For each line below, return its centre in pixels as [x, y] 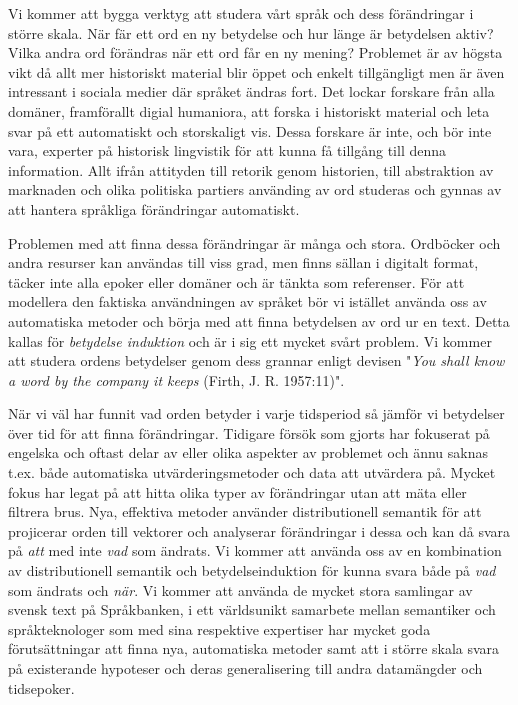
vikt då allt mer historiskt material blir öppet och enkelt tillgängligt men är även [256, 71]
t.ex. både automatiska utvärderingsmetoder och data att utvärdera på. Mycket [252, 472]
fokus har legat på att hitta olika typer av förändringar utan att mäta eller [237, 491]
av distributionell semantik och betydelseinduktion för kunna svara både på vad [252, 570]
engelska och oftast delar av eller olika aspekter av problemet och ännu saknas [248, 452]
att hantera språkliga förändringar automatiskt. [154, 208]
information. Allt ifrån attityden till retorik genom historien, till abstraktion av [251, 169]
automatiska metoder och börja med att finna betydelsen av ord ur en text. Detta [259, 320]
